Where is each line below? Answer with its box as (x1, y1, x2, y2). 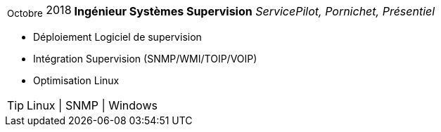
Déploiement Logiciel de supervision (33, 31, 202, 44)
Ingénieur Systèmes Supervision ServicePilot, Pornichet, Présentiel (74, 4, 435, 18)
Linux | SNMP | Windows (27, 98, 158, 113)
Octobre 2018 (7, 3, 72, 20)
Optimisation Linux (33, 74, 120, 87)
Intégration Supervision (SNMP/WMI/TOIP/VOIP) (33, 53, 257, 65)
